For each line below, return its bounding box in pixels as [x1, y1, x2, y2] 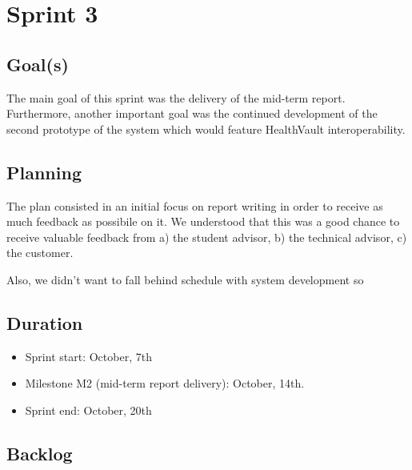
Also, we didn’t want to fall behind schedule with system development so [6, 271, 364, 287]
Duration [6, 310, 83, 335]
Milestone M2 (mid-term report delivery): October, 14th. [25, 375, 305, 392]
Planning [6, 159, 82, 184]
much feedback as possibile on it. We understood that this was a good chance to [6, 213, 400, 230]
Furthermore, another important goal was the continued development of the [6, 105, 378, 122]
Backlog [6, 440, 73, 465]
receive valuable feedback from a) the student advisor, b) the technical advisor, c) [6, 228, 407, 245]
